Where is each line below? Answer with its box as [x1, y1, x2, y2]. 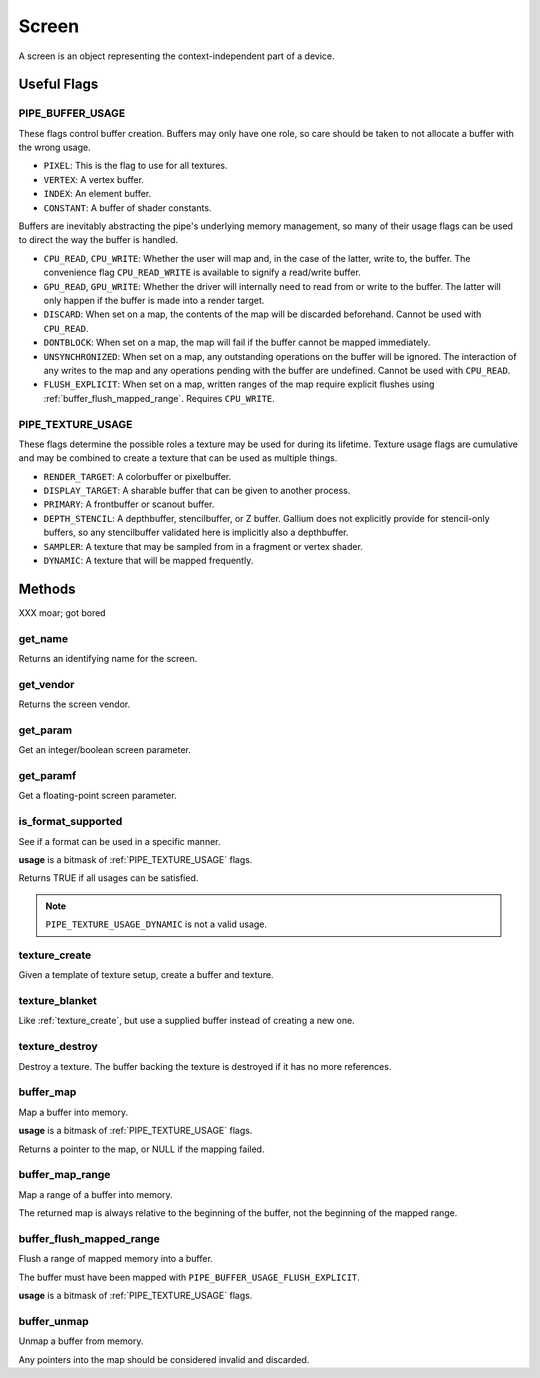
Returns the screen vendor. [18, 698, 131, 710]
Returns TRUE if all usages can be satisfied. [18, 872, 199, 884]
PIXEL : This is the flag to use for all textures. [43, 160, 228, 172]
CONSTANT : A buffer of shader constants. [43, 201, 212, 214]
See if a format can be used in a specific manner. [18, 835, 221, 847]
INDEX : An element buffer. [43, 188, 152, 200]
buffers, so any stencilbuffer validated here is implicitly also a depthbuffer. [43, 526, 349, 539]
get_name [18, 631, 69, 645]
